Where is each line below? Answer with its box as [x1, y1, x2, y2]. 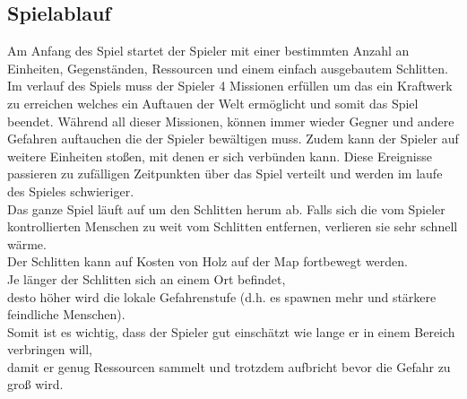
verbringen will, [7, 340, 92, 359]
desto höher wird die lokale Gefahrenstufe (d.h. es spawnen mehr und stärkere [7, 287, 437, 306]
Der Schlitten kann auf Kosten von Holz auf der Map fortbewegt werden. [7, 252, 408, 271]
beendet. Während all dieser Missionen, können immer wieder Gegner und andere [7, 111, 454, 130]
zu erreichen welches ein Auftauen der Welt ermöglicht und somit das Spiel [7, 93, 419, 112]
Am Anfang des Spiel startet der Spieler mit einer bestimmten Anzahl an [7, 41, 410, 60]
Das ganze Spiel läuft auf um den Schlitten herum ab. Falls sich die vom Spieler [7, 199, 445, 218]
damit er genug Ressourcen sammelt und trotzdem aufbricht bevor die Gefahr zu [7, 357, 451, 376]
